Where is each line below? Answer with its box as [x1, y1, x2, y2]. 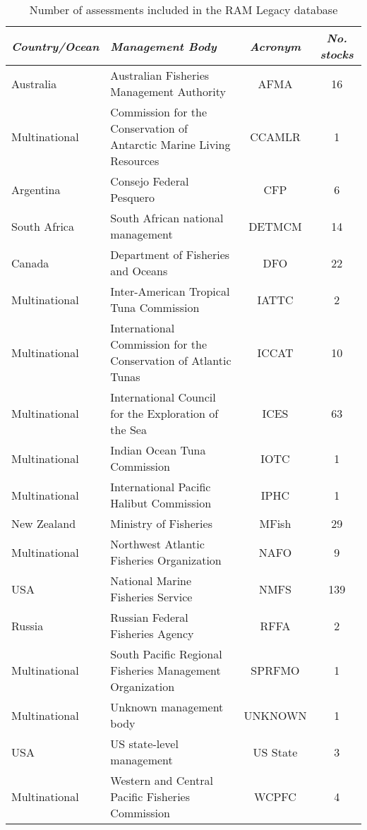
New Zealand [11, 515, 76, 531]
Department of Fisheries [110, 246, 230, 263]
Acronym [249, 37, 301, 54]
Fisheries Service [110, 589, 193, 605]
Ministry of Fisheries [110, 515, 212, 531]
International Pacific [110, 479, 211, 495]
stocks [320, 46, 354, 62]
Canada [11, 254, 49, 271]
